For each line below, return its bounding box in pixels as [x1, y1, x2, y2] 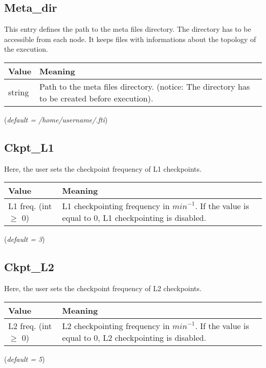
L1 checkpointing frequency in [62, 200, 170, 212]
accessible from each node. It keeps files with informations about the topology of [4, 33, 256, 44]
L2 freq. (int [8, 319, 52, 332]
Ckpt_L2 [4, 259, 54, 275]
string [8, 86, 29, 98]
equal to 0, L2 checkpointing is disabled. [62, 331, 206, 343]
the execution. [4, 44, 48, 54]
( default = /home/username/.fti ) [4, 114, 108, 125]
